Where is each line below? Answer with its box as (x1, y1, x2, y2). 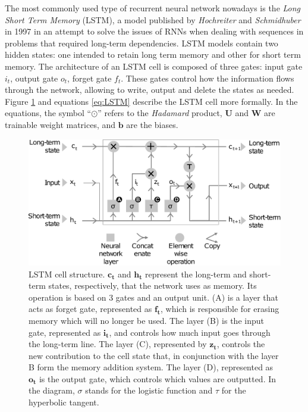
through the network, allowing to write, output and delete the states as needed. (5, 83, 294, 96)
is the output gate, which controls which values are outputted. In (39, 372, 276, 385)
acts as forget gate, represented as (29, 302, 152, 315)
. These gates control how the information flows (121, 71, 294, 84)
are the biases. (126, 118, 178, 130)
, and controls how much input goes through (109, 326, 271, 338)
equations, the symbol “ (5, 107, 92, 119)
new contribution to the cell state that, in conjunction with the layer (29, 349, 279, 361)
